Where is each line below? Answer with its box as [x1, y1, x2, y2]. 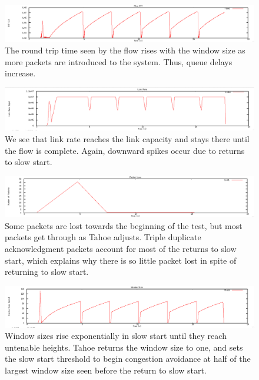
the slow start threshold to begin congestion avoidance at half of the [5, 352, 251, 365]
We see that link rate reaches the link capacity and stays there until [5, 133, 250, 145]
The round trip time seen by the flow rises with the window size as [5, 43, 245, 56]
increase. [5, 67, 36, 79]
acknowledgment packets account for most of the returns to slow [5, 242, 237, 254]
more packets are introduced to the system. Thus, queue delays [5, 55, 233, 68]
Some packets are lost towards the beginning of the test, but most [5, 219, 243, 231]
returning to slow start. [5, 265, 89, 278]
